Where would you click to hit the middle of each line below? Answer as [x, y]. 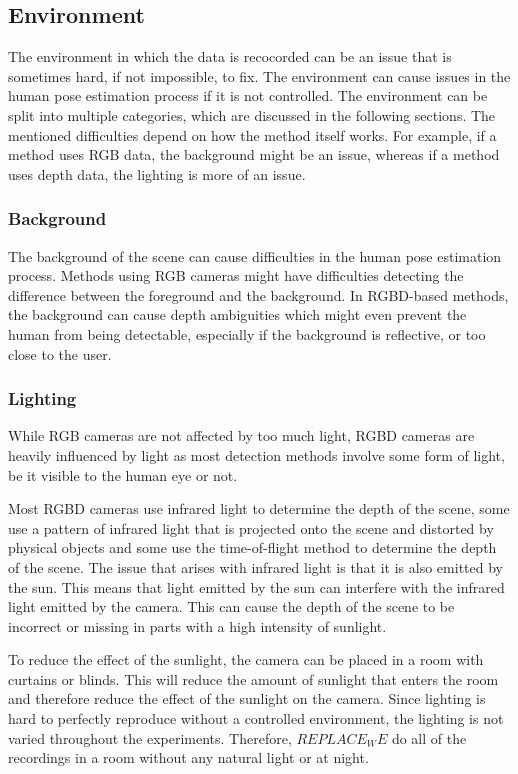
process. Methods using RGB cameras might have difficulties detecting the [236, 275]
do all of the [429, 737]
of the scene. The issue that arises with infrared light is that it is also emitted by [255, 566]
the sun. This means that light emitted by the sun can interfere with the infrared [256, 586]
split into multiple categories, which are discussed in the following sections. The [252, 114]
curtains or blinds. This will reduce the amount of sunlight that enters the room [253, 678]
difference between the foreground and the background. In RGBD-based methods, [258, 294]
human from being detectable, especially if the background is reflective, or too [247, 333]
